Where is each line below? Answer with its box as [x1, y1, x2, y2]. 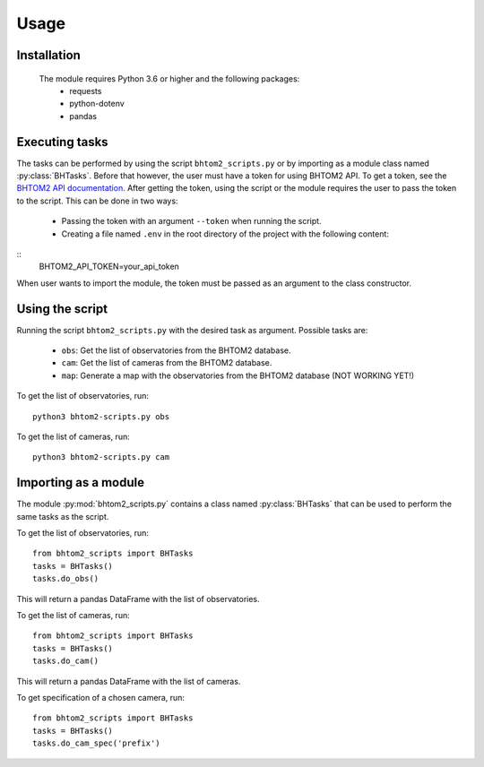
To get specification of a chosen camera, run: [16, 693, 186, 702]
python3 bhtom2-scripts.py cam [32, 452, 170, 462]
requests [69, 85, 102, 96]
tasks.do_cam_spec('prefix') [32, 738, 160, 748]
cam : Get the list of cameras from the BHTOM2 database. [61, 358, 272, 368]
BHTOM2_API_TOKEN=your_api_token [39, 261, 179, 272]
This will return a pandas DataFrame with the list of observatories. [16, 593, 260, 604]
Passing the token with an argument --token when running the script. [61, 216, 322, 227]
